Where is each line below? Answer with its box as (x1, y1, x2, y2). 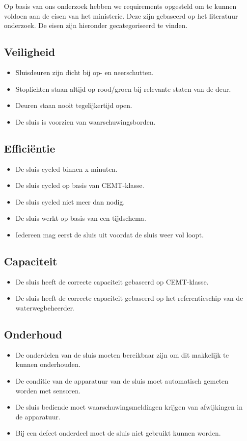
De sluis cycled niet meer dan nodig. (15, 196, 125, 207)
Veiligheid (4, 44, 55, 59)
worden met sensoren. (15, 385, 81, 395)
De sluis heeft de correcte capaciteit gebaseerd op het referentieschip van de (15, 293, 243, 303)
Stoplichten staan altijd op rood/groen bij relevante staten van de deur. (15, 83, 231, 94)
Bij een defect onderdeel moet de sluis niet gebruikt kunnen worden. (15, 428, 221, 438)
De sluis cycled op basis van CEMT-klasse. (15, 180, 144, 190)
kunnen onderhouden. (15, 359, 81, 369)
